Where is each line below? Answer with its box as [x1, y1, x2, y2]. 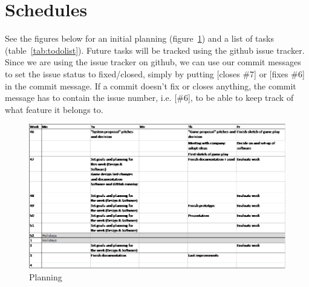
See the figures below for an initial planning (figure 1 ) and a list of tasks [5, 32, 274, 45]
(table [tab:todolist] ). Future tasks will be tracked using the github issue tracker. [5, 44, 305, 56]
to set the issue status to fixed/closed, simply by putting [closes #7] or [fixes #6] [5, 67, 305, 80]
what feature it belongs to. [5, 103, 103, 115]
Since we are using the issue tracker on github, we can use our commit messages [5, 56, 301, 68]
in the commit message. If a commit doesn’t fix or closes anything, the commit [5, 79, 296, 92]
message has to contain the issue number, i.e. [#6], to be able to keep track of [5, 91, 294, 104]
